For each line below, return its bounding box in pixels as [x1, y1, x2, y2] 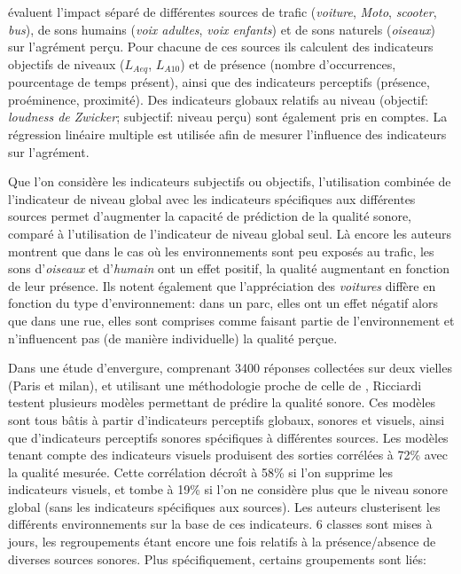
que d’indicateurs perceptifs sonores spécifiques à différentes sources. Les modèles [8, 428, 449, 446]
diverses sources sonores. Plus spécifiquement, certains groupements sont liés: [8, 549, 426, 568]
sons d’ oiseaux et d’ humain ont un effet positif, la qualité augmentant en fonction [8, 259, 450, 278]
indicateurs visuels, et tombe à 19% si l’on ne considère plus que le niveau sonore [8, 480, 449, 499]
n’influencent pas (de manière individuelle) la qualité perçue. [8, 328, 338, 347]
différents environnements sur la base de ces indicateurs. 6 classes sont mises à [8, 515, 433, 533]
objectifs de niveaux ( [8, 54, 125, 73]
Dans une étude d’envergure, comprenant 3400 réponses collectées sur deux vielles [8, 358, 452, 377]
